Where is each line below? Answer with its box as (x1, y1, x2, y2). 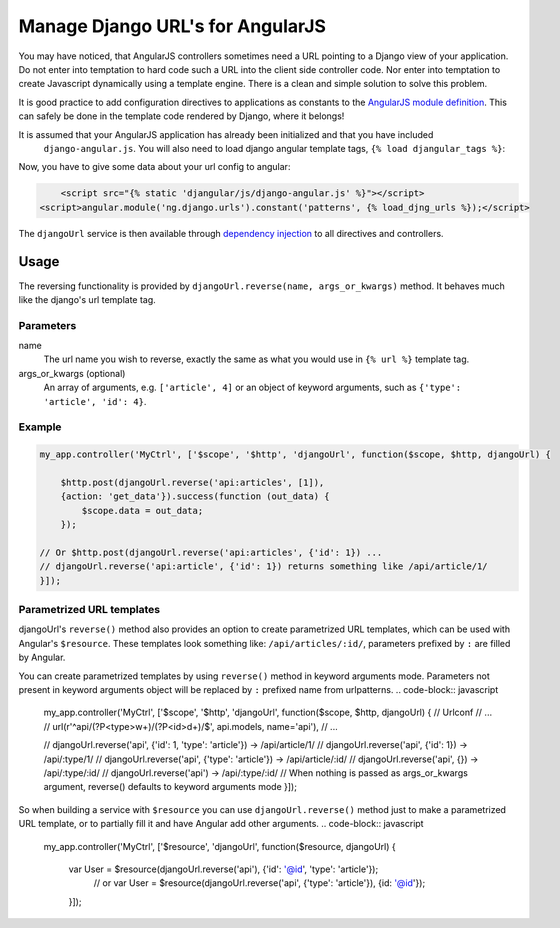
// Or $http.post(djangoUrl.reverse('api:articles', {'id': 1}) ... (39, 546, 383, 558)
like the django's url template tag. (18, 293, 157, 305)
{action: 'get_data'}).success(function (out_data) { (60, 491, 330, 502)
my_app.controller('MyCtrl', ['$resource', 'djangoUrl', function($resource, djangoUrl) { (43, 840, 396, 852)
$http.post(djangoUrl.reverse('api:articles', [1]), (60, 476, 325, 488)
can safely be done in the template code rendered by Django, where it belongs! (18, 110, 345, 122)
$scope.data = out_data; (81, 505, 204, 516)
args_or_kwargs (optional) (18, 367, 126, 379)
